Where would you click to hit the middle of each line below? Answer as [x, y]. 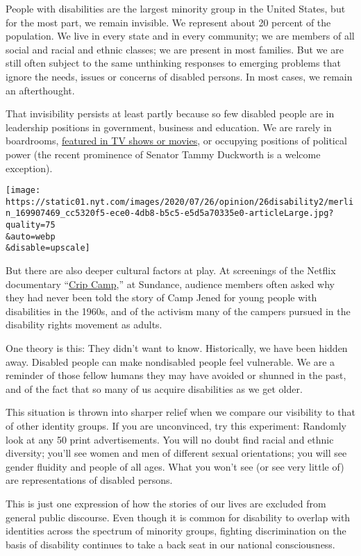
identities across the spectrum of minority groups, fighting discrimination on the [176, 531]
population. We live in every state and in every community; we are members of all [180, 36]
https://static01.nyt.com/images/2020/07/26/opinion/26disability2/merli [180, 202]
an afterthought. [40, 90]
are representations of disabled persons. [89, 480]
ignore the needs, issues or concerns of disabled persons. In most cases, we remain [179, 76]
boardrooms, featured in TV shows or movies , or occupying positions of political [176, 141]
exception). [29, 168]
